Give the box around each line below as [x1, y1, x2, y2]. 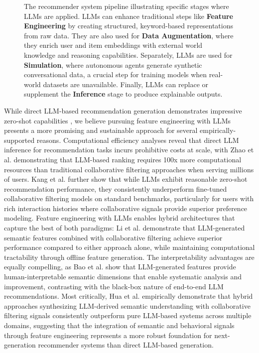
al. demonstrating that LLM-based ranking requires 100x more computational [4, 154, 242, 164]
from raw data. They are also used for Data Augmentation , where [24, 30, 234, 40]
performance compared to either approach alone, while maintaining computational [4, 242, 255, 252]
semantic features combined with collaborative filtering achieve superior [4, 232, 223, 242]
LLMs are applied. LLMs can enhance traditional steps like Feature [24, 10, 233, 21]
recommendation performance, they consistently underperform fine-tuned [4, 183, 227, 194]
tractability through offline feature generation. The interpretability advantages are [4, 251, 255, 262]
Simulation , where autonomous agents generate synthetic [24, 59, 202, 70]
